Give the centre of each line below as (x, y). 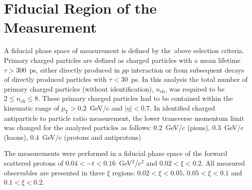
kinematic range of (32, 107)
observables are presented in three (54, 172)
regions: (124, 172)
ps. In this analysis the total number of (189, 79)
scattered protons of (34, 163)
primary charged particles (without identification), (79, 88)
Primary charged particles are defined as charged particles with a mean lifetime (122, 60)
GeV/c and (106, 107)
